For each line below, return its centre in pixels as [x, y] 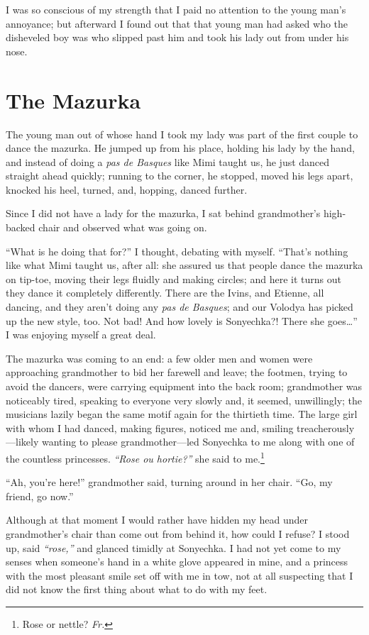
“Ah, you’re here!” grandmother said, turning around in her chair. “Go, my [169, 482]
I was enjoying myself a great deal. [81, 335]
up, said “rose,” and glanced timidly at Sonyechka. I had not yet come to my [174, 547]
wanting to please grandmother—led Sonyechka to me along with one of [198, 442]
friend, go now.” [40, 496]
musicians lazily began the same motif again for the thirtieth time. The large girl [182, 414]
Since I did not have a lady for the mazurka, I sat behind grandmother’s [163, 213]
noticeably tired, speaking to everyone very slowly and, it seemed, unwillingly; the [184, 400]
